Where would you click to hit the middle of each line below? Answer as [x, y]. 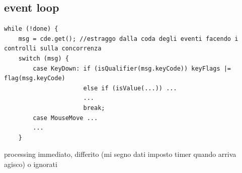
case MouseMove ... [65, 118]
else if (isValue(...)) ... [130, 88]
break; [94, 108]
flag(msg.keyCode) [35, 78]
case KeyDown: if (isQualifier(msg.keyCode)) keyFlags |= [132, 68]
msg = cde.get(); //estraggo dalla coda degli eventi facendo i [128, 39]
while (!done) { [31, 29]
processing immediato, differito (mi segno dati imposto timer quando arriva [120, 154]
